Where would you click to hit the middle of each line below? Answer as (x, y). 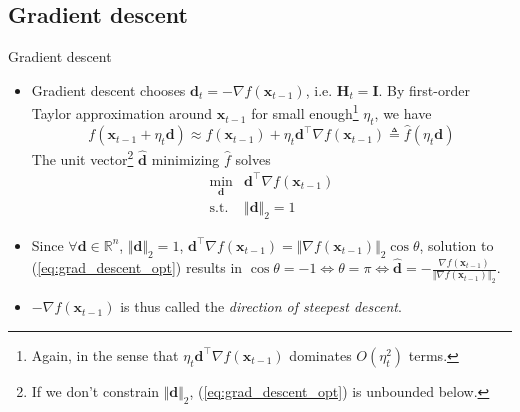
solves (253, 158)
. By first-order (424, 89)
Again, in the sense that (105, 354)
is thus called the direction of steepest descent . (261, 306)
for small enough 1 (305, 112)
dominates (320, 354)
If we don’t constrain (95, 390)
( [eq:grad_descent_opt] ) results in (137, 267)
